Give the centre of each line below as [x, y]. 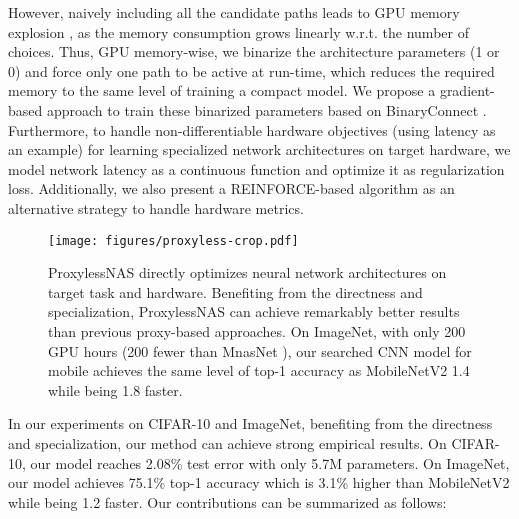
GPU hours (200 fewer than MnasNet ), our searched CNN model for [260, 350]
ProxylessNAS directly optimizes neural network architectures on [247, 272]
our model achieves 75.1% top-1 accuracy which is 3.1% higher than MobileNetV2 [259, 482]
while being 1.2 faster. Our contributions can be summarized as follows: [227, 501]
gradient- [467, 90]
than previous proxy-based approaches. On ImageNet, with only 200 [257, 330]
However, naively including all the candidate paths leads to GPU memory [234, 12]
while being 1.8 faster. [115, 389]
